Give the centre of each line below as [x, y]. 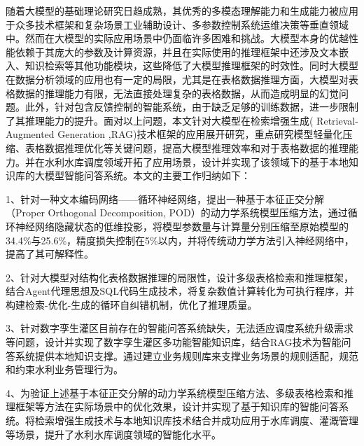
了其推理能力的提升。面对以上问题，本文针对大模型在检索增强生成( [160, 120]
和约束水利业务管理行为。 [64, 369]
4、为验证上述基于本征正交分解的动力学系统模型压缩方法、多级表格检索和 [175, 392]
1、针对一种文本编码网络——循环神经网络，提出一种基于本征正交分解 [165, 198]
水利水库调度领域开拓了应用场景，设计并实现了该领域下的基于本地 [196, 161]
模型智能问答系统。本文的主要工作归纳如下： [147, 175]
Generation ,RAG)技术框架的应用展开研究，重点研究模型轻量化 [200, 134]
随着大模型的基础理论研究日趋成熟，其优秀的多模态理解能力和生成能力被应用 [182, 11]
